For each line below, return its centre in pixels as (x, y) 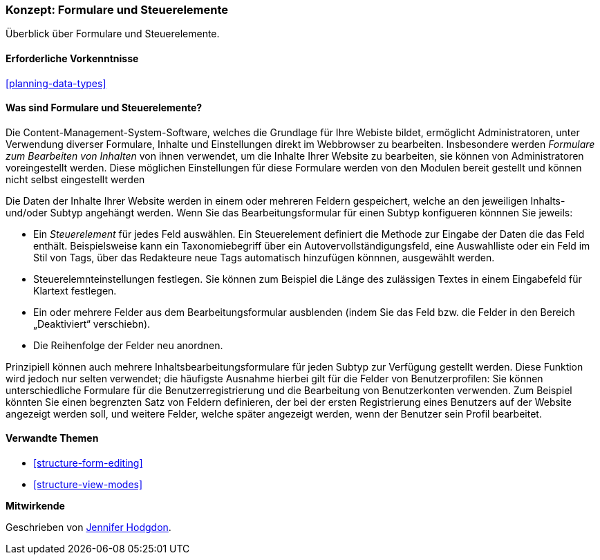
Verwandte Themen (52, 438)
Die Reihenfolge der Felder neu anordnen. (128, 345)
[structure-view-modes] (88, 485)
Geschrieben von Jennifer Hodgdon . (88, 528)
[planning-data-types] (56, 83)
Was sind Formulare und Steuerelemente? (104, 108)
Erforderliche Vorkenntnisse (72, 58)
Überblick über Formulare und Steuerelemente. (113, 34)
